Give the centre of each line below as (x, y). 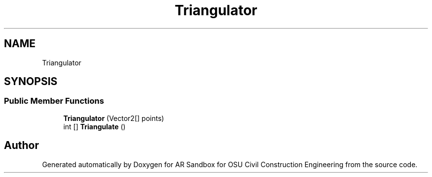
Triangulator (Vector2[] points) (114, 118)
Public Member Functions (54, 101)
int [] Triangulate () (94, 126)
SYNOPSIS (31, 82)
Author (21, 146)
